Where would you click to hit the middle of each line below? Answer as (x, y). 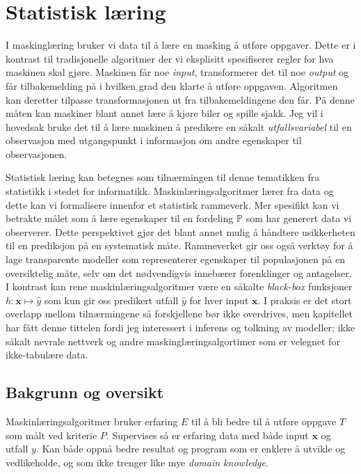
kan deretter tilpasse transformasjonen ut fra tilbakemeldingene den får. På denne (180, 99)
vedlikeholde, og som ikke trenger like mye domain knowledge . (137, 462)
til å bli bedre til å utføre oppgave (264, 421)
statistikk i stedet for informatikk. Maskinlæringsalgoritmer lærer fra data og (170, 191)
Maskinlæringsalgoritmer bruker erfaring (92, 421)
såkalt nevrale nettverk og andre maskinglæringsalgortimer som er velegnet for (173, 341)
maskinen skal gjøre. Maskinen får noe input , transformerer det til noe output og (177, 72)
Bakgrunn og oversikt (85, 392)
